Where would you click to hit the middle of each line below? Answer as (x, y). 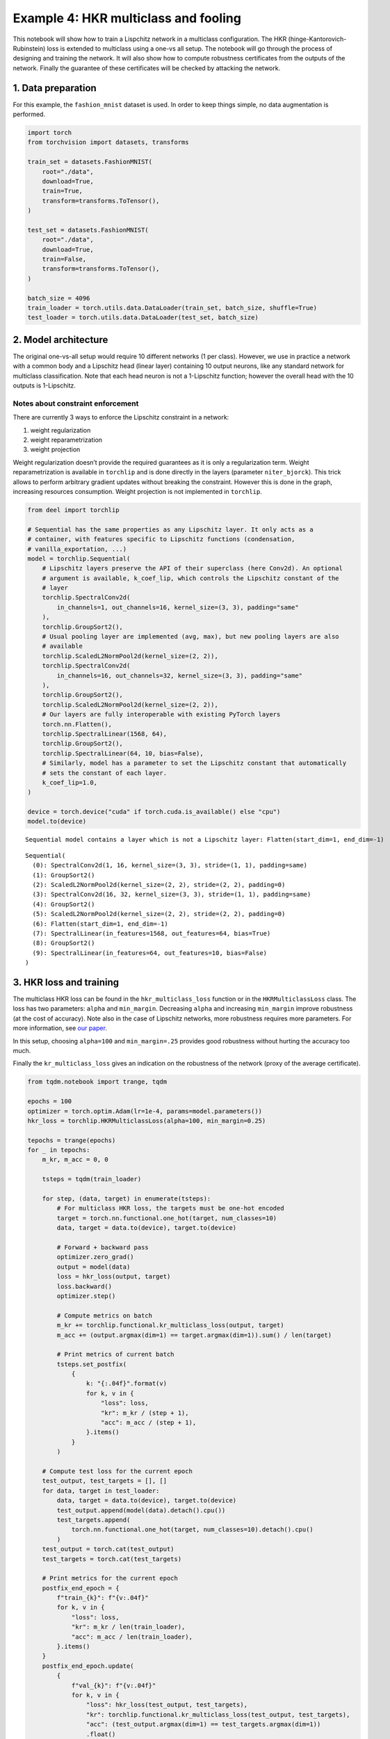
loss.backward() (84, 1286)
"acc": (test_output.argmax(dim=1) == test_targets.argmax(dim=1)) (203, 1724)
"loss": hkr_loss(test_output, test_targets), (167, 1705)
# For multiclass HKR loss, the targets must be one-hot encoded (170, 1208)
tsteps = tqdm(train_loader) (92, 1179)
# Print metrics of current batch (115, 1354)
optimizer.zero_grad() (96, 1257)
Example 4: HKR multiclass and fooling (127, 18)
